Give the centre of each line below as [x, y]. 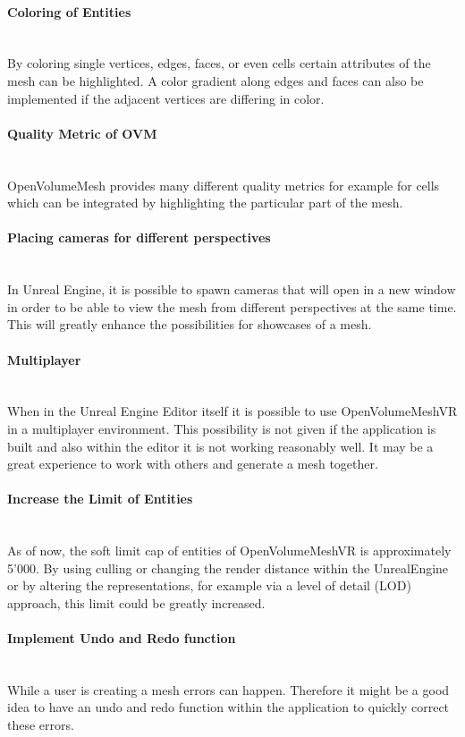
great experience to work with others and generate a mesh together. [193, 464]
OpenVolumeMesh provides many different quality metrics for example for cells [224, 185]
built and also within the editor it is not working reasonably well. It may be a [220, 446]
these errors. [41, 725]
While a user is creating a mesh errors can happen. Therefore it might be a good [228, 689]
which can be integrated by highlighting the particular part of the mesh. [205, 203]
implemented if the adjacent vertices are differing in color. [166, 98]
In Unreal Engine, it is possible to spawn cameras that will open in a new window [232, 289]
